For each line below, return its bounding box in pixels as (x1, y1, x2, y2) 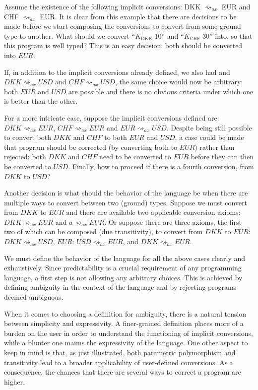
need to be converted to (99, 151, 171, 162)
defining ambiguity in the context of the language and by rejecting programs (4, 282, 237, 292)
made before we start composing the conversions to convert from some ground (4, 21, 241, 31)
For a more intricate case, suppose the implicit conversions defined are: (4, 112, 219, 123)
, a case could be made (175, 132, 244, 142)
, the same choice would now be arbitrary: (115, 76, 243, 87)
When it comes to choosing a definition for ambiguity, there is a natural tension (4, 308, 247, 319)
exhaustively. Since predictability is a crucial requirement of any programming (4, 262, 242, 273)
